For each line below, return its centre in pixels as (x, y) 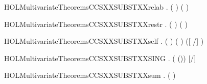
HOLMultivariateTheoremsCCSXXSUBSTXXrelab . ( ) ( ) (97, 7)
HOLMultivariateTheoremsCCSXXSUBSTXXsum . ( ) (90, 75)
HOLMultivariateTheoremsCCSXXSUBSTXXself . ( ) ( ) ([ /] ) (104, 41)
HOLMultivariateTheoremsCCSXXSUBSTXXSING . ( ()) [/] (100, 58)
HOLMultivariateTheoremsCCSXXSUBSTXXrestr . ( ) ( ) (96, 24)
